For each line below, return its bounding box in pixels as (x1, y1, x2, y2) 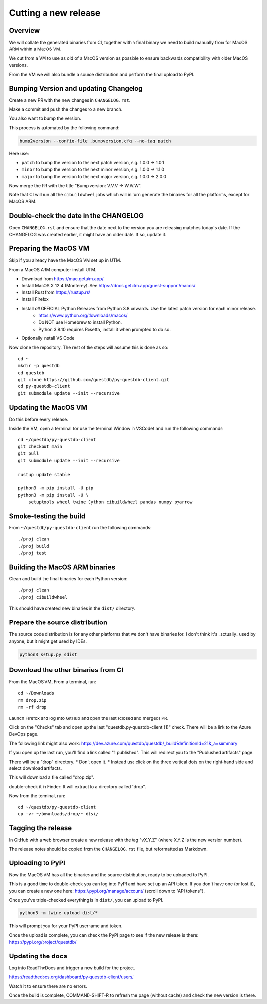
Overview (9, 26, 40, 35)
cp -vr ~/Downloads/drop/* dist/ (18, 811, 99, 816)
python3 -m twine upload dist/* (19, 910, 98, 916)
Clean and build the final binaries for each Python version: (9, 576, 128, 582)
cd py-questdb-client (18, 383, 70, 389)
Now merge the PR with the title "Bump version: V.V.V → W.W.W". (9, 183, 142, 189)
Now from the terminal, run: (9, 793, 65, 799)
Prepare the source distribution (9, 619, 108, 627)
